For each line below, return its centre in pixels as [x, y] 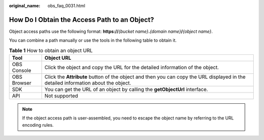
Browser [22, 83]
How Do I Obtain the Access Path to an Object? [81, 20]
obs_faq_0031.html [66, 6]
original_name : [25, 6]
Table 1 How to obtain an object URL [51, 50]
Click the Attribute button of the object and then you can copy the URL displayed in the [145, 77]
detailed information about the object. [88, 83]
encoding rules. [38, 125]
